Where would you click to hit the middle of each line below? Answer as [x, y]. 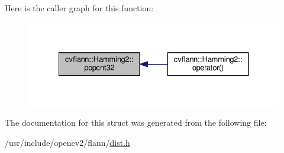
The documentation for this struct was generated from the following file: [136, 122]
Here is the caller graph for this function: [79, 8]
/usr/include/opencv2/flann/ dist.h [67, 142]
